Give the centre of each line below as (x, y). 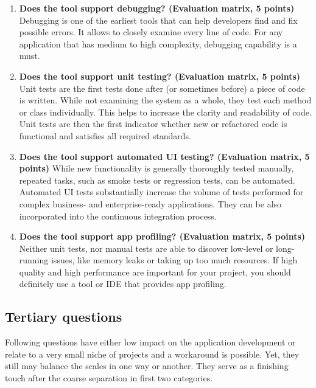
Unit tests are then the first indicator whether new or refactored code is (153, 124)
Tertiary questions (64, 317)
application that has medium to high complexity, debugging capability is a (158, 43)
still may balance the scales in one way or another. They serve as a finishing (147, 366)
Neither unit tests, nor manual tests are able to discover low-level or (146, 248)
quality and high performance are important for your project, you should (155, 272)
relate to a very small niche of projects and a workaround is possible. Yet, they (152, 354)
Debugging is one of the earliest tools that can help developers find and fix (158, 20)
